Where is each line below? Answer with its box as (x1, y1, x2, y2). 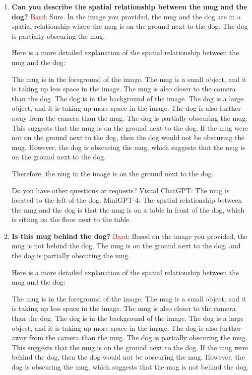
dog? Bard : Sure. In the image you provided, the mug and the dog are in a (11, 11, 241, 21)
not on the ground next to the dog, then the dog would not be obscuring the (11, 132, 245, 143)
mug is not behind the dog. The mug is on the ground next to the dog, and (11, 240, 241, 251)
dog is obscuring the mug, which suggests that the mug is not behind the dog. (11, 362, 249, 372)
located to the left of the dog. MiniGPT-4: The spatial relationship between (11, 195, 242, 205)
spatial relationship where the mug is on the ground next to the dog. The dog (11, 21, 248, 31)
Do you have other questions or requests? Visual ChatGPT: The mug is (11, 185, 230, 195)
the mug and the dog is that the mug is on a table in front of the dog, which (11, 204, 245, 215)
